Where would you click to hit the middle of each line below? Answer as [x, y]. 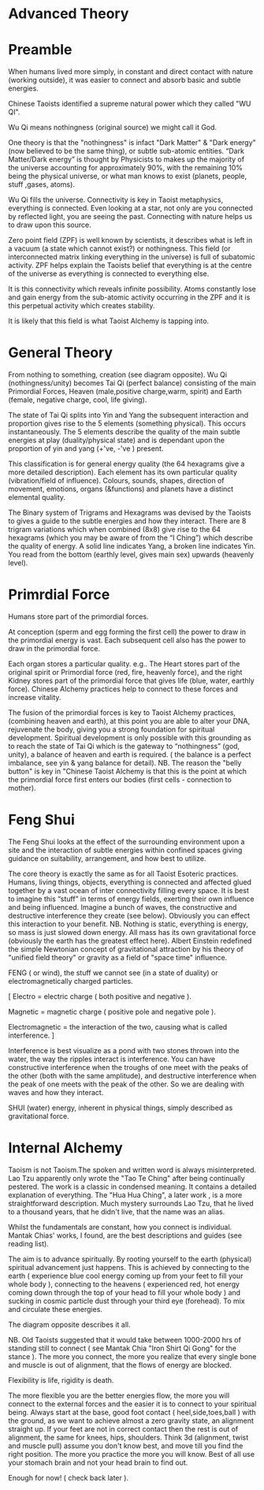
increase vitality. [35, 697]
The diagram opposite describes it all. [69, 1324]
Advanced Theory [69, 14]
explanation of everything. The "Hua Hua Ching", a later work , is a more [125, 1194]
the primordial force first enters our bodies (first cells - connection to [120, 780]
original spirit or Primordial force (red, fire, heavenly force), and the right [125, 672]
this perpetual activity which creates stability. [82, 306]
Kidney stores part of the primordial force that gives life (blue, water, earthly [131, 680]
